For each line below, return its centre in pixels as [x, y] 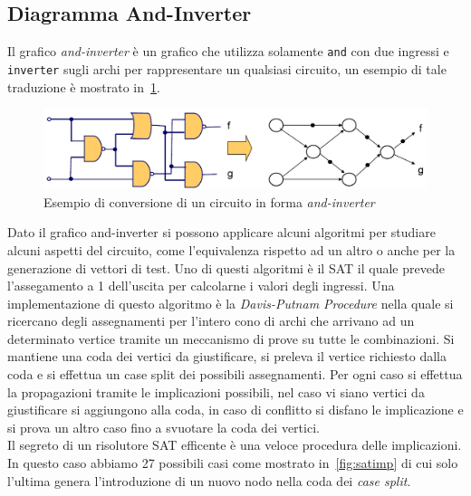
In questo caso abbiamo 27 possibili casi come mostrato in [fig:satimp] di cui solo [233, 463]
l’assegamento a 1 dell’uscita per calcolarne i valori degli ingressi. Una [201, 286]
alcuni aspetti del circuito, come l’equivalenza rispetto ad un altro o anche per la [231, 249]
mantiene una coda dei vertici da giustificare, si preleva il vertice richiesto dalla [227, 356]
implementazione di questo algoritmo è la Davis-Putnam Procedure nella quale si [231, 303]
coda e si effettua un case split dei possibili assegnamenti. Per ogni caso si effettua [235, 374]
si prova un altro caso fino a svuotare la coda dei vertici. [163, 427]
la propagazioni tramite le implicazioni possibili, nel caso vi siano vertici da [216, 391]
